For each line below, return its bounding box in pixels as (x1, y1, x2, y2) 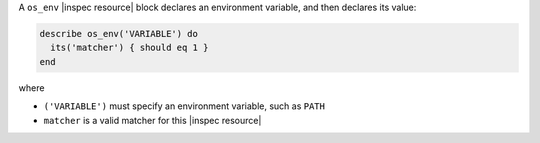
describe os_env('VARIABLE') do (39, 28, 199, 39)
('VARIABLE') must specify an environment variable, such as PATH (43, 100, 325, 112)
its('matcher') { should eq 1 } (50, 42, 209, 54)
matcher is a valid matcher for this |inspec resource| (43, 114, 262, 126)
